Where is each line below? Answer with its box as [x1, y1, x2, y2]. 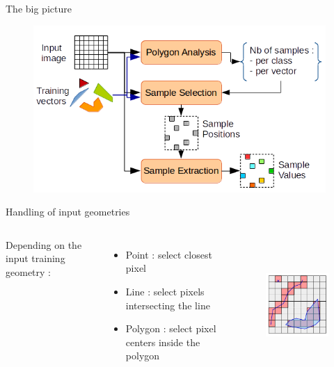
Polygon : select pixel [125, 321, 216, 336]
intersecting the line [125, 297, 210, 312]
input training [6, 251, 65, 266]
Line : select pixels [125, 284, 205, 298]
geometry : [6, 264, 51, 279]
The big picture [6, 1, 72, 15]
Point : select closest [125, 247, 212, 261]
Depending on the [6, 237, 82, 252]
